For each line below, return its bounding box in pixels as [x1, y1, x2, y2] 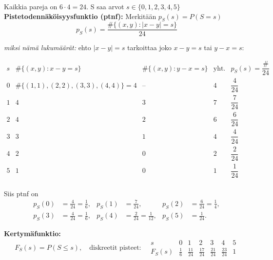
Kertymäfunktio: [4, 228, 61, 239]
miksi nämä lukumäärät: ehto [4, 42, 91, 53]
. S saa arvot [86, 1, 124, 11]
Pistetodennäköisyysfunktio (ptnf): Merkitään [4, 11, 156, 21]
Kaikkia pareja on [4, 1, 58, 11]
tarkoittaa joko [127, 42, 172, 53]
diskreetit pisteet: [89, 244, 141, 251]
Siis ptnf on [4, 188, 39, 198]
